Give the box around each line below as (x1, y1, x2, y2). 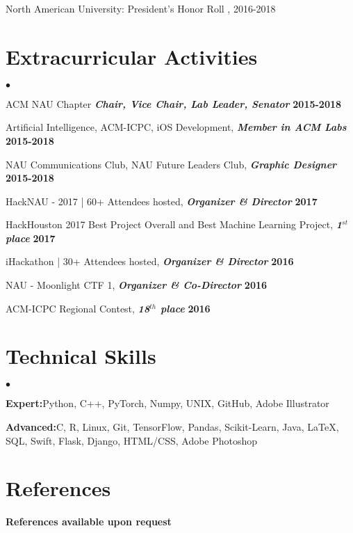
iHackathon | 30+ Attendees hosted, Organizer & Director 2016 (6, 254, 294, 269)
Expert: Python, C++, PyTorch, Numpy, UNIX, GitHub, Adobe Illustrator (6, 396, 329, 411)
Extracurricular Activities (6, 42, 258, 70)
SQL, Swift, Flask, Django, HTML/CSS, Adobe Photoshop (6, 433, 258, 447)
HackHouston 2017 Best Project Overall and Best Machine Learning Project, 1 (6, 217, 343, 232)
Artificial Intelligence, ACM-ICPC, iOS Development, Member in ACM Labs (6, 120, 347, 134)
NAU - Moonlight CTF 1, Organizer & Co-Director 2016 (6, 278, 268, 292)
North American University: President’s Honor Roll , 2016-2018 (6, 1, 276, 15)
